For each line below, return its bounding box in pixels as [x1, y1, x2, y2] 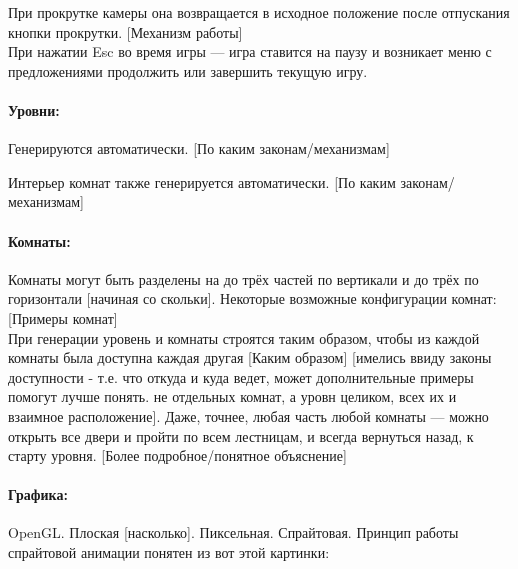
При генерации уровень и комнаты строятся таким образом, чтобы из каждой [8, 327, 480, 348]
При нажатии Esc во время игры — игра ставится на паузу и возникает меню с [8, 41, 492, 62]
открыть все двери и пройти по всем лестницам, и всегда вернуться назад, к [8, 425, 474, 446]
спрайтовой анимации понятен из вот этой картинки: [8, 542, 330, 563]
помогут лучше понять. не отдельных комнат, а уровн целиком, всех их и [8, 386, 457, 407]
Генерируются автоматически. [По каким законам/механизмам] [8, 138, 390, 159]
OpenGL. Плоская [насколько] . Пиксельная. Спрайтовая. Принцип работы [8, 522, 459, 543]
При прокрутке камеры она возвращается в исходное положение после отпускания [8, 2, 510, 22]
